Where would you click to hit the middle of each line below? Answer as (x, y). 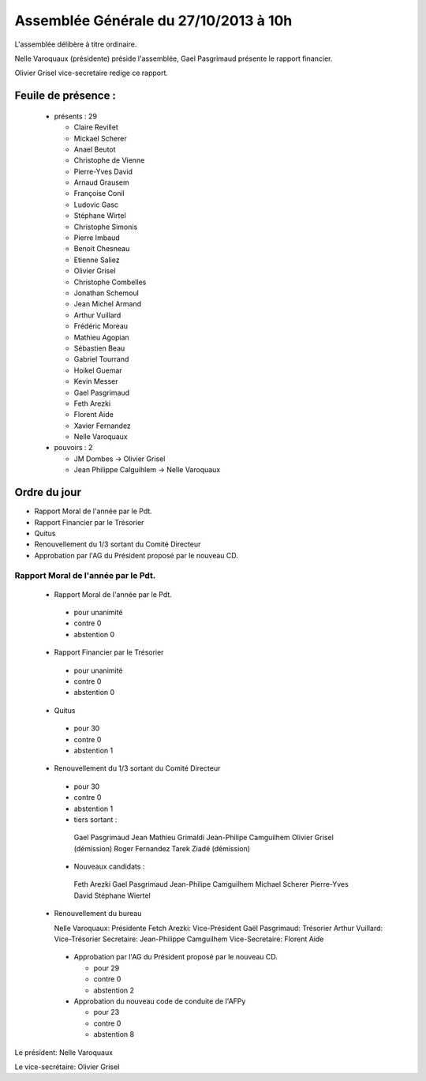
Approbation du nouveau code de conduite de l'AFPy (160, 1001)
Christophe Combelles (110, 282)
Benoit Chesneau (102, 249)
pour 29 (106, 968)
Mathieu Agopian (101, 337)
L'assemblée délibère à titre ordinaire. (76, 44)
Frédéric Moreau (101, 326)
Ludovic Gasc (96, 205)
